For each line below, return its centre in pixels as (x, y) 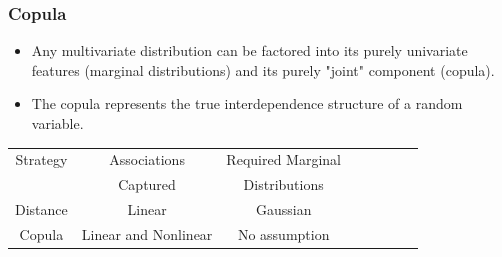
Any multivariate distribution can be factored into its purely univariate (249, 50)
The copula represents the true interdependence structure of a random (247, 103)
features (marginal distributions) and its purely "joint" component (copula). (263, 69)
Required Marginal (283, 159)
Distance (41, 209)
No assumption (283, 233)
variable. (57, 123)
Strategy (41, 159)
